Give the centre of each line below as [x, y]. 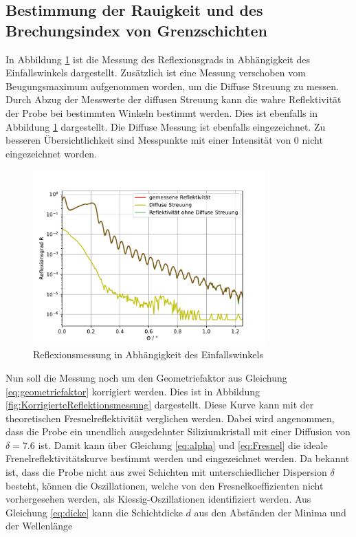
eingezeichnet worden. [52, 153]
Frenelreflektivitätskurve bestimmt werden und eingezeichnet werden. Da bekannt [178, 458]
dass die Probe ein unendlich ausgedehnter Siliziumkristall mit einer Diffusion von [178, 431]
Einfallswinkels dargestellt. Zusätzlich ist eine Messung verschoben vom [156, 73]
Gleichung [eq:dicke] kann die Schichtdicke [94, 512]
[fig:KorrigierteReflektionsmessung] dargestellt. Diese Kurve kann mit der [160, 405]
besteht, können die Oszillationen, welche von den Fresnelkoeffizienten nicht [165, 485]
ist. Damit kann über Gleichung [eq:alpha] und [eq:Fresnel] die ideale [183, 445]
